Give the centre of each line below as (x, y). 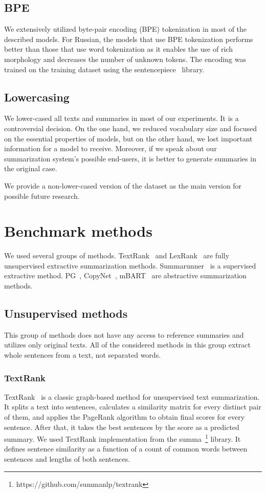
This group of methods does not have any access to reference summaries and (124, 334)
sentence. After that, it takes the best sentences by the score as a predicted (122, 427)
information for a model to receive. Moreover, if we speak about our (110, 148)
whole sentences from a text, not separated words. (83, 355)
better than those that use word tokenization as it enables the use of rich (118, 49)
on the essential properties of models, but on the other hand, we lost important (128, 138)
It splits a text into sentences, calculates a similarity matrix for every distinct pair (133, 407)
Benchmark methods (78, 231)
